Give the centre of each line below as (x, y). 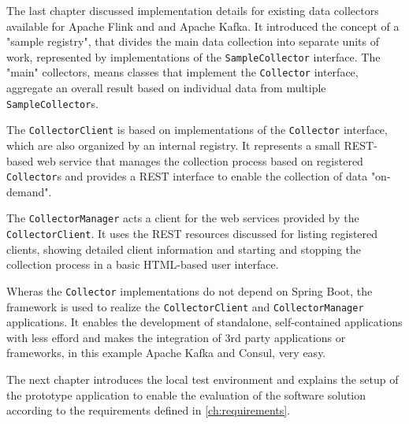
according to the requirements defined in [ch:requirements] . (149, 410)
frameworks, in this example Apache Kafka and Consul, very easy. (166, 353)
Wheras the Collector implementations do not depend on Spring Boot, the (190, 290)
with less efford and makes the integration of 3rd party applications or (176, 337)
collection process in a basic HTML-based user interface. (143, 264)
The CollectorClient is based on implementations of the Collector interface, (197, 130)
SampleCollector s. (52, 103)
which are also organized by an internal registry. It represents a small (173, 145)
